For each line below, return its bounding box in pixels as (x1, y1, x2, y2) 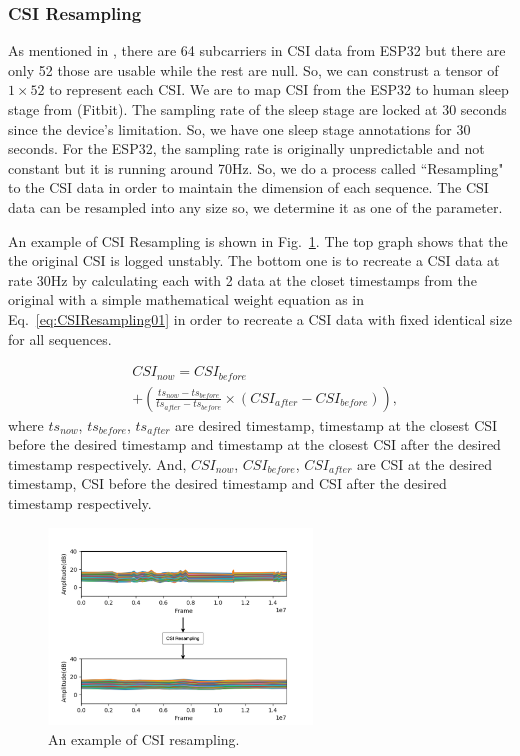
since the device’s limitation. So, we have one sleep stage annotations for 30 (8, 118, 471, 139)
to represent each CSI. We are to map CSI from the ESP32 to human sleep (49, 79, 509, 100)
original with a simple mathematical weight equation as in (8, 289, 365, 310)
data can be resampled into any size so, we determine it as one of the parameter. (8, 196, 503, 217)
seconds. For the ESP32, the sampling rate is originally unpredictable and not (8, 138, 485, 159)
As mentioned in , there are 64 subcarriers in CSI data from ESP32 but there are (8, 40, 506, 61)
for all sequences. (8, 328, 112, 349)
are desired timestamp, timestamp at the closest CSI (175, 414, 498, 435)
